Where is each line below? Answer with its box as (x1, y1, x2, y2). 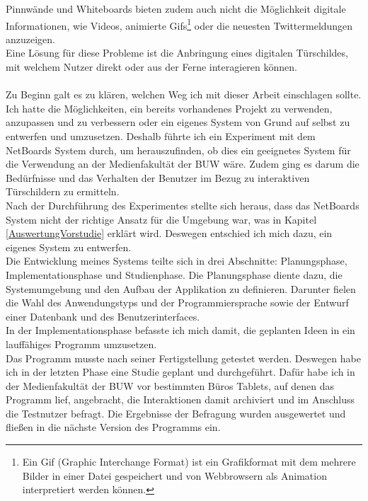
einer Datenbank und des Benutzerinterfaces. (6, 309, 200, 323)
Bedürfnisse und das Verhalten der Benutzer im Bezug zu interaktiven (6, 170, 310, 185)
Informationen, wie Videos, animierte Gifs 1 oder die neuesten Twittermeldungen (6, 16, 353, 33)
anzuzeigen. (6, 31, 55, 46)
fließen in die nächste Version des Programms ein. (6, 420, 221, 434)
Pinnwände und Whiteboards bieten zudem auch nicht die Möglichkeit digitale (6, 1, 346, 16)
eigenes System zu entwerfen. (6, 239, 132, 254)
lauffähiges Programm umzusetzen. (6, 336, 157, 351)
